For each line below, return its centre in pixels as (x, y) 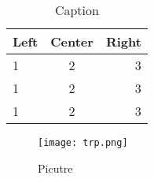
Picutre (55, 168)
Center (72, 41)
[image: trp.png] (83, 143)
